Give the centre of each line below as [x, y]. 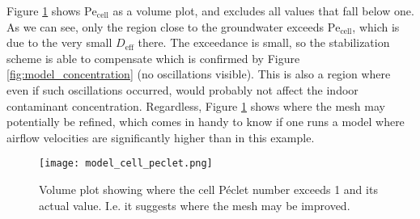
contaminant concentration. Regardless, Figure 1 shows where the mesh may [196, 105]
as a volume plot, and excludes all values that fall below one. [263, 11]
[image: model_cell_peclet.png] [126, 164]
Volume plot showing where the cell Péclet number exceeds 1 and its [208, 189]
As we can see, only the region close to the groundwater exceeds [165, 26]
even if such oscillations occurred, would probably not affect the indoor [182, 89]
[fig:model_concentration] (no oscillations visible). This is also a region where [199, 74]
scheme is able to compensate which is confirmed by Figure [153, 58]
